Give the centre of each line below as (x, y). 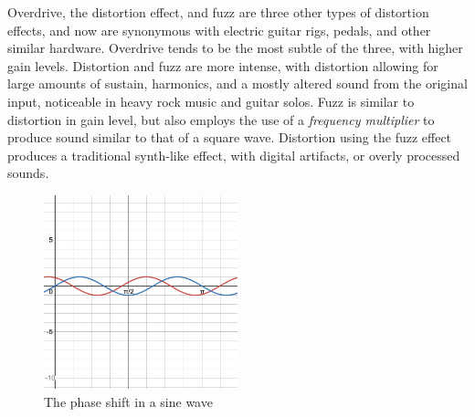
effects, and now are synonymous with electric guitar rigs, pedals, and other (219, 30)
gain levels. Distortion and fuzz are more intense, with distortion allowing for (223, 65)
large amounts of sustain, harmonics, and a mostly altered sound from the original (237, 83)
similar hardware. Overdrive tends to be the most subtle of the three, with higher (235, 48)
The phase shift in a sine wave (128, 401)
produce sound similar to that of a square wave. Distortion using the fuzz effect (230, 137)
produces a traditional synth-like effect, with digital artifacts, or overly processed (234, 155)
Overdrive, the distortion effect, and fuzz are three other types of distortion (218, 12)
